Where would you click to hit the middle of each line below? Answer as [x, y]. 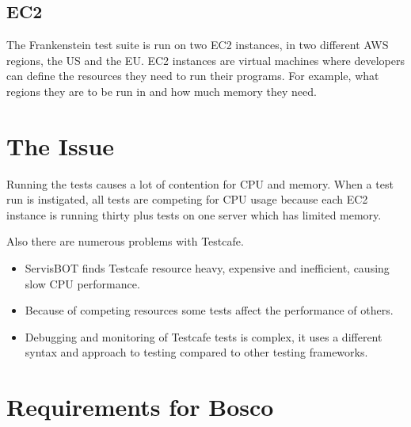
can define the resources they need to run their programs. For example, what [193, 76]
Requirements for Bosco [140, 407]
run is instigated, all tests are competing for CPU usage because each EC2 [187, 199]
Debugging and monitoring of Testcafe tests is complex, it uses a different [204, 336]
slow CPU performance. [82, 283]
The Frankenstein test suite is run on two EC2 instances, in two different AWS [198, 45]
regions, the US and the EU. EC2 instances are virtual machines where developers [206, 60]
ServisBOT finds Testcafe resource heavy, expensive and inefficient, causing [207, 268]
